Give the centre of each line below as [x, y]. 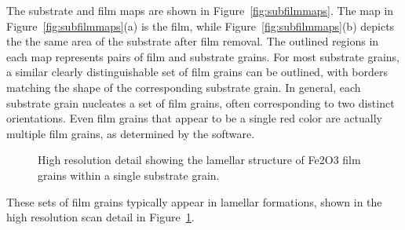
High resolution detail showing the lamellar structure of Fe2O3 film [199, 160]
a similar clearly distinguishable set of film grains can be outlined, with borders [197, 72]
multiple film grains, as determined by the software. [131, 133]
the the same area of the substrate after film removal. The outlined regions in [193, 41]
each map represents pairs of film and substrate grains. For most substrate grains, [203, 56]
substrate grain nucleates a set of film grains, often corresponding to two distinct [201, 102]
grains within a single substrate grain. [129, 175]
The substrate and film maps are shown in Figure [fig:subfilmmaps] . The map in [200, 10]
